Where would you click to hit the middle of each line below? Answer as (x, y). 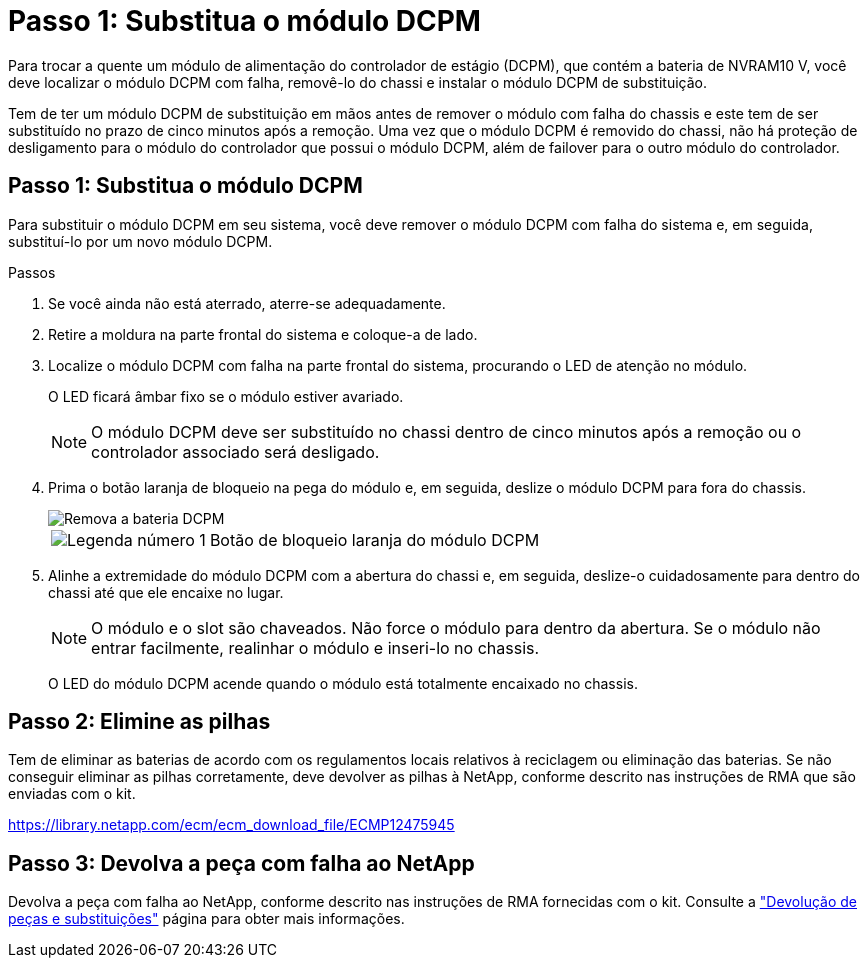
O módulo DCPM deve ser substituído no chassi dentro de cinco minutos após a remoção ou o (446, 431)
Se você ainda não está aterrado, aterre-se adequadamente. (247, 303)
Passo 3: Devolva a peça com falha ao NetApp (241, 863)
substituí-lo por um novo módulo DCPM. (140, 241)
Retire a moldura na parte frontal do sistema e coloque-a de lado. (263, 334)
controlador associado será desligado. (235, 451)
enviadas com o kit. (72, 794)
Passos (32, 272)
